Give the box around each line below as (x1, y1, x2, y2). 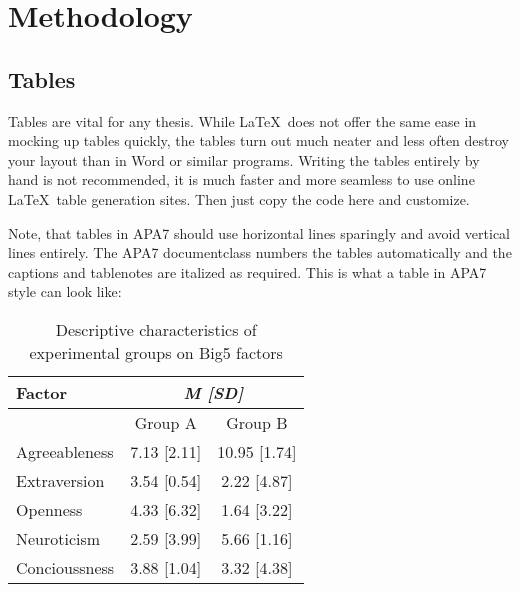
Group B (226, 410, 288, 434)
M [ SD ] (183, 380, 244, 404)
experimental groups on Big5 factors (29, 340, 283, 364)
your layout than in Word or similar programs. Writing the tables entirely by (8, 149, 480, 170)
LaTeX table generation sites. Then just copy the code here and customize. (8, 188, 470, 209)
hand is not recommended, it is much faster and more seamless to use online (8, 169, 475, 190)
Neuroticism (16, 526, 101, 550)
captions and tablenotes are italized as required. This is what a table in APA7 (8, 261, 487, 282)
